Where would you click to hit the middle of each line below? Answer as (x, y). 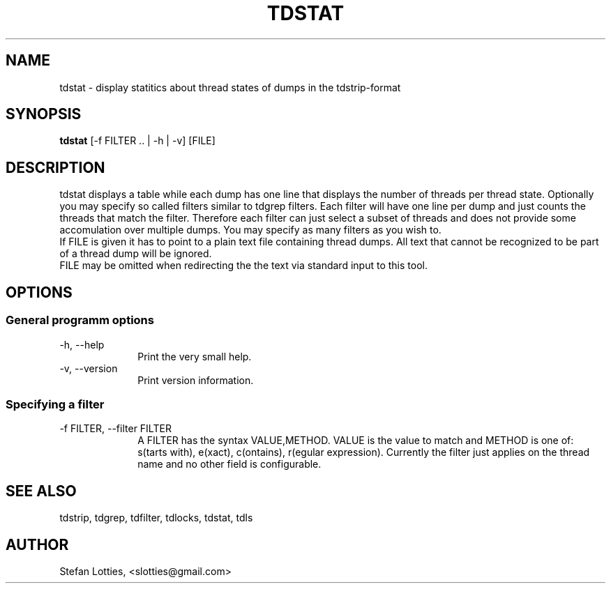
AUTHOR (37, 544)
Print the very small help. (195, 356)
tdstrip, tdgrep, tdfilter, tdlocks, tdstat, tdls (156, 518)
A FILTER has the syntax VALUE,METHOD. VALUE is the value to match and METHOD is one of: (356, 441)
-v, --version (89, 368)
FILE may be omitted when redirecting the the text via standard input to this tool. (243, 266)
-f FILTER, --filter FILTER (115, 429)
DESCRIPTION (55, 167)
